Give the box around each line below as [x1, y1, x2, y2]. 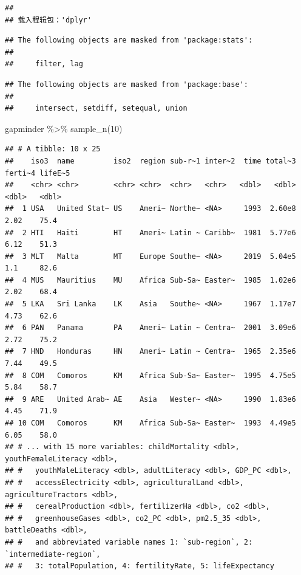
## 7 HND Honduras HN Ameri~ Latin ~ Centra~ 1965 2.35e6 [5, 347, 296, 356]
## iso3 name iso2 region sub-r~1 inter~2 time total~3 [5, 156, 296, 165]
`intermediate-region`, [5, 549, 101, 559]
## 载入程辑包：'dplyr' [5, 15, 92, 24]
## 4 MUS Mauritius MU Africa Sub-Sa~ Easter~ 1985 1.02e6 [5, 275, 296, 284]
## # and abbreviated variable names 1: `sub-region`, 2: [5, 537, 253, 546]
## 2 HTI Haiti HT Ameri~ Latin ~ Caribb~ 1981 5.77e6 [5, 228, 296, 237]
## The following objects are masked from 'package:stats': [5, 36, 253, 45]
